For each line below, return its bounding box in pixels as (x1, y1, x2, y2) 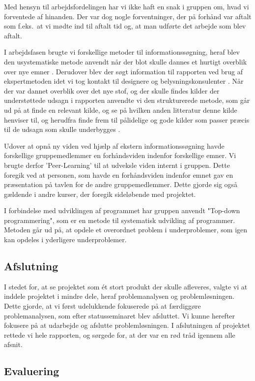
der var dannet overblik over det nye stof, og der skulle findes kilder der (4, 85, 220, 95)
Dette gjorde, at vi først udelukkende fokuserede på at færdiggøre (4, 301, 201, 311)
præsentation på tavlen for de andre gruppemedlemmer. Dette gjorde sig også (4, 179, 238, 190)
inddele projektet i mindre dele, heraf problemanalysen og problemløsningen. (4, 291, 235, 301)
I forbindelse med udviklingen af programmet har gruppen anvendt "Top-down (4, 205, 240, 216)
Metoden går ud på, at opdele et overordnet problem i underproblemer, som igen (4, 224, 248, 235)
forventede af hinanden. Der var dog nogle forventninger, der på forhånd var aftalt (4, 11, 252, 21)
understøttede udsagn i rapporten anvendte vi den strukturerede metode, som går (4, 95, 250, 105)
